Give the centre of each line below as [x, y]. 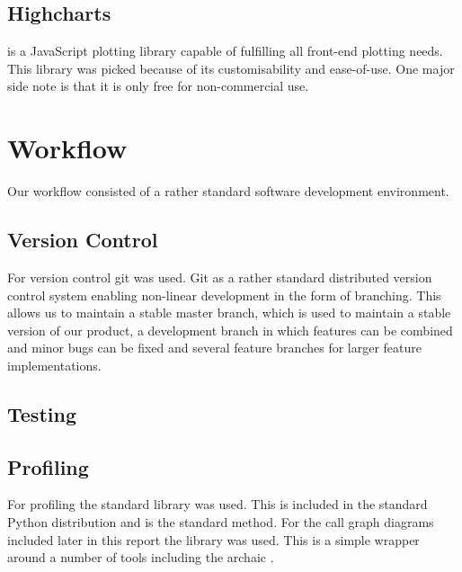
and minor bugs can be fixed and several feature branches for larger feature [215, 348]
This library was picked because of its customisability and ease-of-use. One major [231, 68]
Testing [42, 413]
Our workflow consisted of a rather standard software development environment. [228, 191]
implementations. [54, 365]
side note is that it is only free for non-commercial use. [158, 86]
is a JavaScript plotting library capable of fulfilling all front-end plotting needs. [225, 51]
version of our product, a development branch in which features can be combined [230, 330]
